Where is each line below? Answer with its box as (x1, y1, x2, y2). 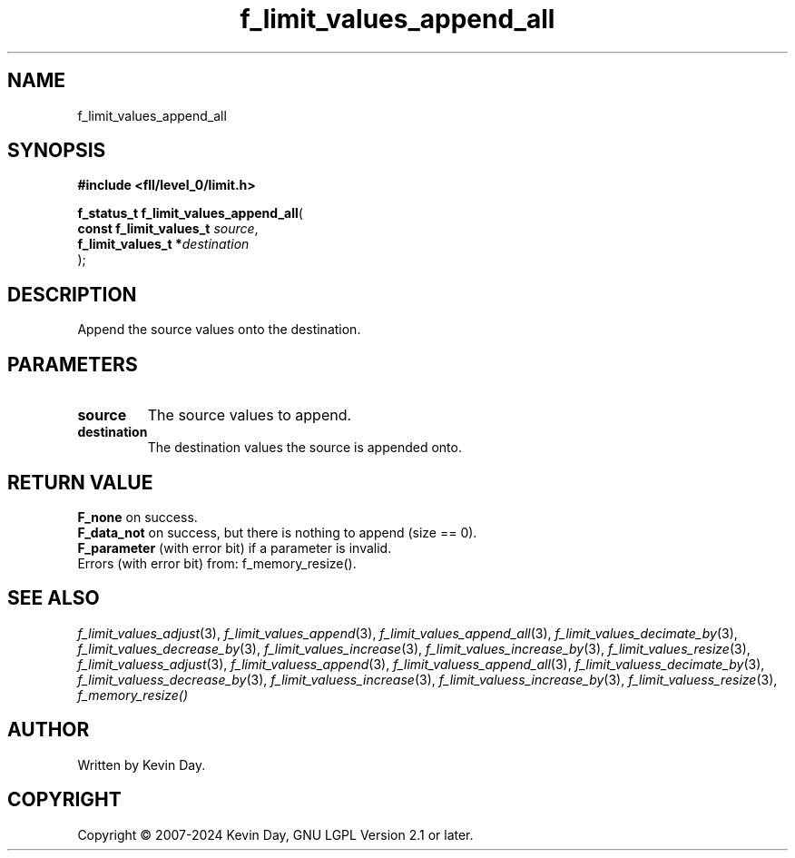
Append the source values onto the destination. (77, 321, 361, 338)
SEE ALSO (7, 587, 100, 610)
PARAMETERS (7, 352, 138, 376)
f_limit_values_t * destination (77, 236, 250, 252)
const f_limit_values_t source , (77, 221, 259, 237)
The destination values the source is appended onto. (147, 439, 462, 456)
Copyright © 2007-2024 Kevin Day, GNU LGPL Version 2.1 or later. (77, 826, 474, 843)
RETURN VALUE (7, 470, 153, 494)
